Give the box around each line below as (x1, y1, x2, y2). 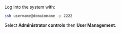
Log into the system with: (4, 4, 56, 10)
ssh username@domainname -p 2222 (4, 14, 73, 18)
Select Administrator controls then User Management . (4, 22, 117, 28)
